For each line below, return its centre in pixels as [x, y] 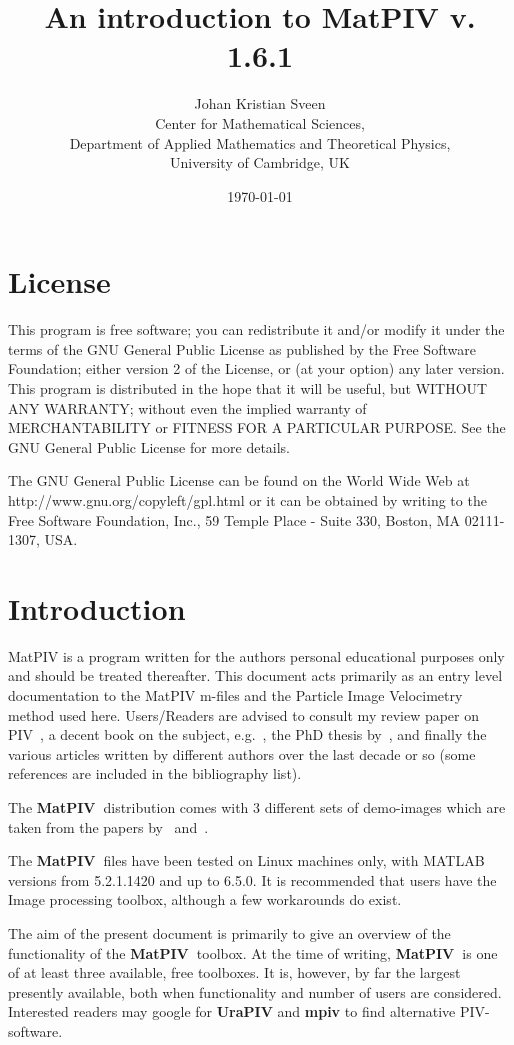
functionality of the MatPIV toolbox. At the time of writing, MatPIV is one [253, 952]
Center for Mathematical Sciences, [260, 122]
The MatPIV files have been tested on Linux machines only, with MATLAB [246, 860]
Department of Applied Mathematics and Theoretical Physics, [260, 142]
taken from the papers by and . [108, 826]
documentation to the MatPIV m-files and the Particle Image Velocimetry [235, 695]
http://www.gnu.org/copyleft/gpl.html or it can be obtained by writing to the [247, 499]
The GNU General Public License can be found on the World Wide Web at [239, 480]
